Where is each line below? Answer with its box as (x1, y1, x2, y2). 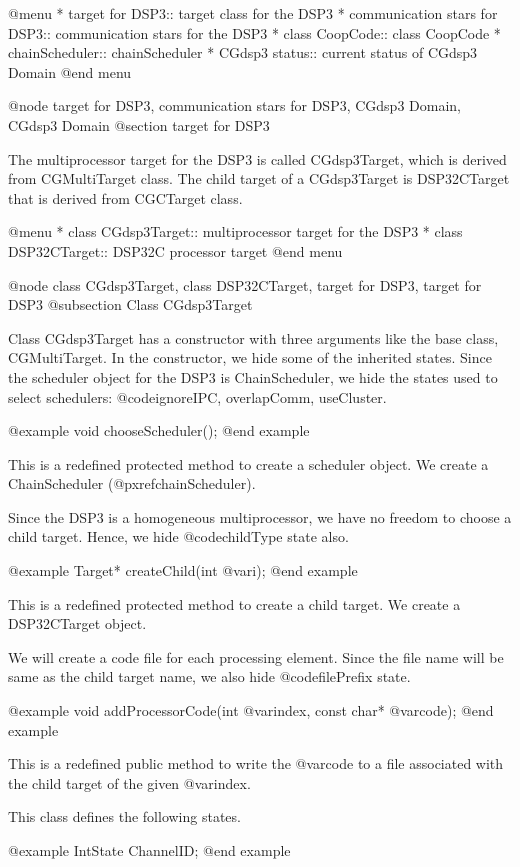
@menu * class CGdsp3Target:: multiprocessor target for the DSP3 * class (8, 221, 463, 242)
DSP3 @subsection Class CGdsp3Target (8, 294, 253, 315)
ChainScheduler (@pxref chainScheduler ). (8, 473, 256, 494)
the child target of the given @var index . (8, 772, 251, 793)
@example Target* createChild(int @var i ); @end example (8, 560, 358, 581)
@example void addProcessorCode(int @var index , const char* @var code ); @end (8, 700, 494, 721)
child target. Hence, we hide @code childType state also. (8, 526, 349, 547)
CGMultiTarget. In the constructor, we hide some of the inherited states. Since (8, 347, 492, 368)
